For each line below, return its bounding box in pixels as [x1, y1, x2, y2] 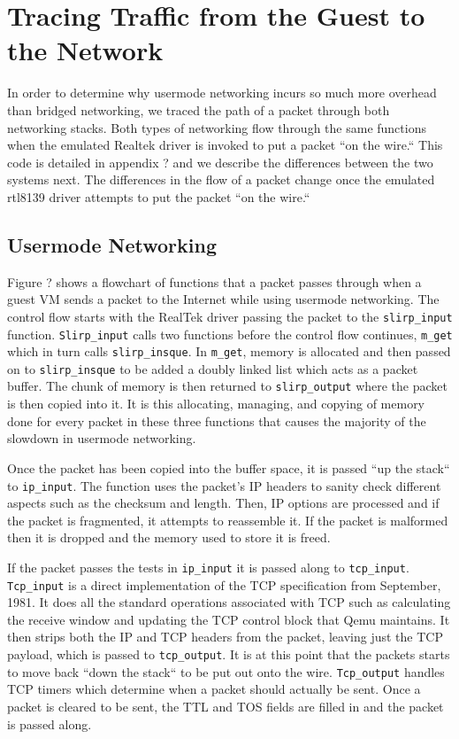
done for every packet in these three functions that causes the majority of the [7, 411, 426, 430]
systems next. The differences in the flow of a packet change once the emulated [7, 170, 435, 189]
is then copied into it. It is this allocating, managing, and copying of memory [7, 394, 425, 413]
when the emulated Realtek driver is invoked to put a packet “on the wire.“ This [7, 136, 443, 154]
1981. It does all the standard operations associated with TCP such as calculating [7, 593, 451, 611]
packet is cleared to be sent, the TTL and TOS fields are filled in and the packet [7, 696, 444, 715]
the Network [7, 32, 164, 68]
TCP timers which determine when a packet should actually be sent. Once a [7, 680, 421, 698]
